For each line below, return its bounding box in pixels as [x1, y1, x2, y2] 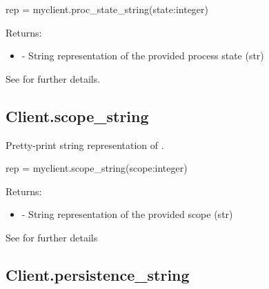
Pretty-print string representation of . [6, 137, 164, 152]
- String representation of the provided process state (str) [21, 48, 264, 63]
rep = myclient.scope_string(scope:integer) [6, 161, 188, 175]
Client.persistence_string [6, 263, 190, 285]
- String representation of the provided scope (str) [21, 207, 233, 221]
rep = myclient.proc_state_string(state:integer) [6, 2, 208, 16]
